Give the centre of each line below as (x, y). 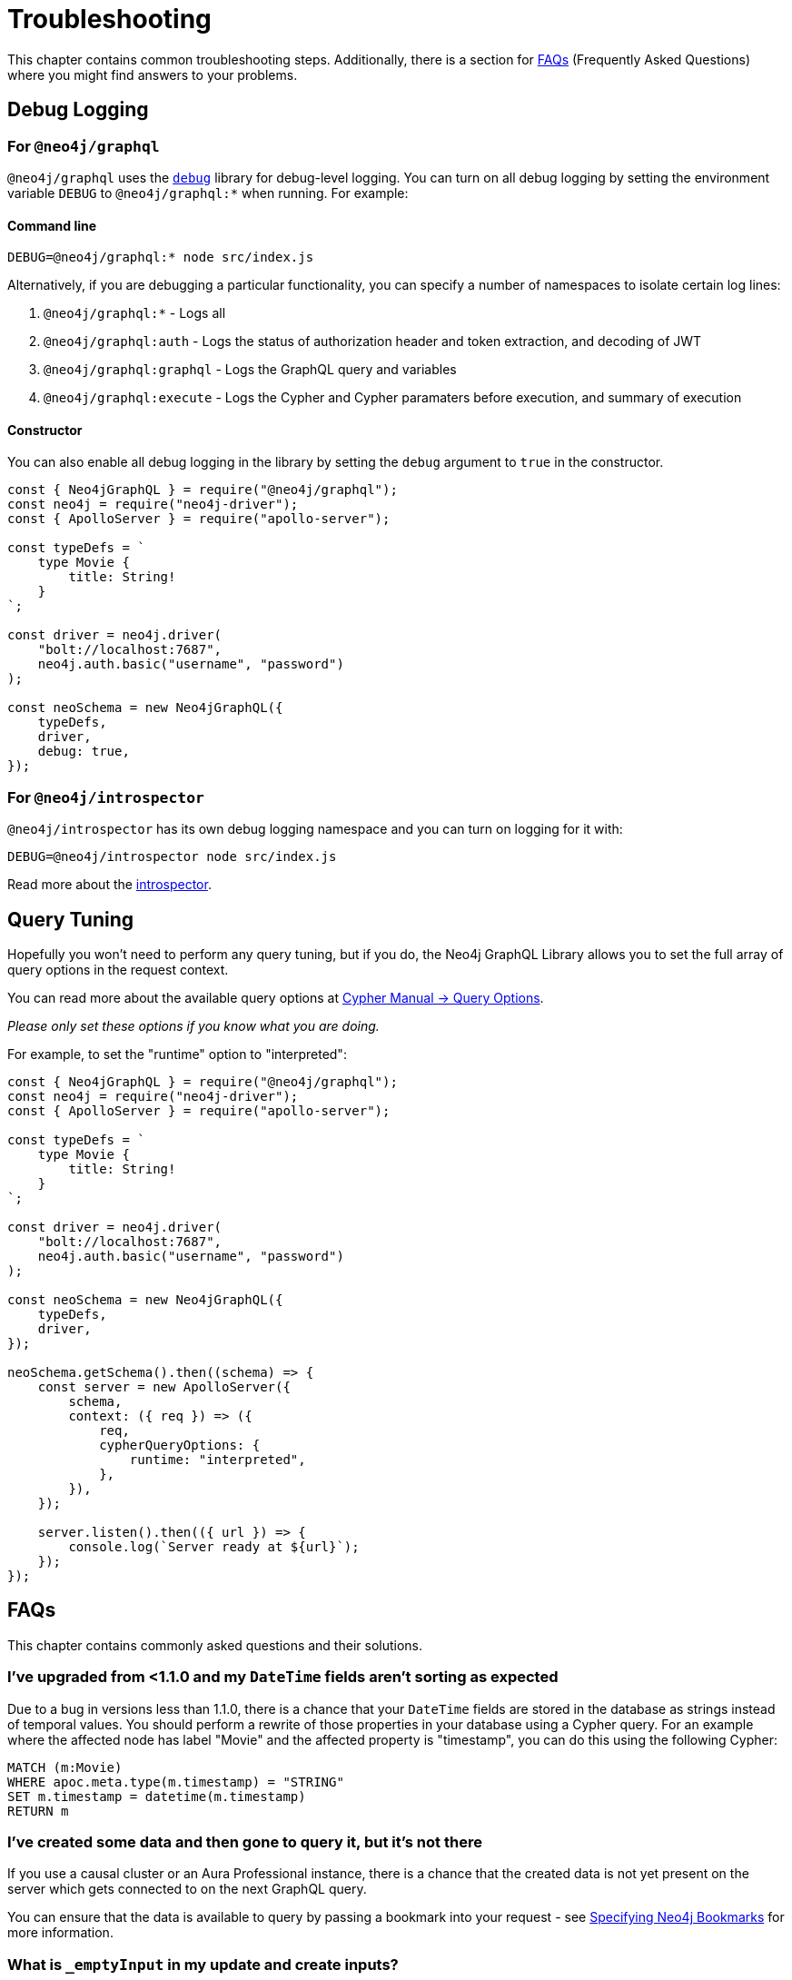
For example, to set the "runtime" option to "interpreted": (177, 1054)
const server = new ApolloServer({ (164, 1387)
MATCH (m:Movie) (65, 1767)
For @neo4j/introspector (106, 797)
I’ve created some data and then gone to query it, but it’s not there (245, 1841)
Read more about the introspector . (109, 885)
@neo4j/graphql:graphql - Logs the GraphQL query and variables (250, 370)
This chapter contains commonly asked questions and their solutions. (215, 1645)
